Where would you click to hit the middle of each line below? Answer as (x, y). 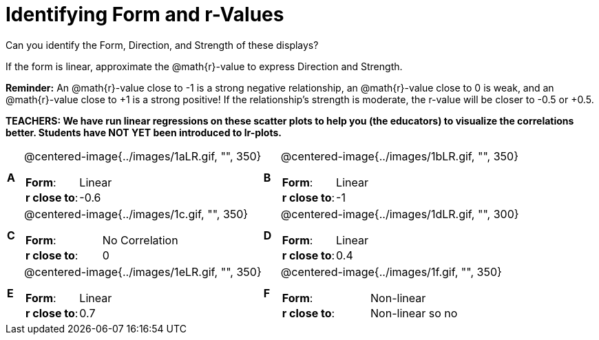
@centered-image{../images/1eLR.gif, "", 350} (143, 272)
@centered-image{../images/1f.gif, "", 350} (391, 272)
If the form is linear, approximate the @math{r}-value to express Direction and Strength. (204, 66)
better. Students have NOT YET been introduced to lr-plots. (144, 132)
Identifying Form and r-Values (145, 14)
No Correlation (140, 240)
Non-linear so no (414, 313)
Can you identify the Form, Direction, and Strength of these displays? (162, 45)
